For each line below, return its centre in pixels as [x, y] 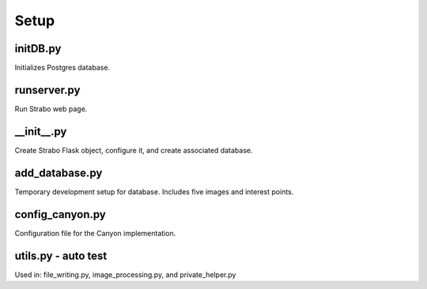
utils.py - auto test [61, 255]
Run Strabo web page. [51, 109]
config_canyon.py [60, 214]
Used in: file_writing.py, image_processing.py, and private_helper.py [125, 274]
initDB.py [38, 49]
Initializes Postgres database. [62, 68]
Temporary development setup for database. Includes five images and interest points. [154, 191]
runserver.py [47, 90]
